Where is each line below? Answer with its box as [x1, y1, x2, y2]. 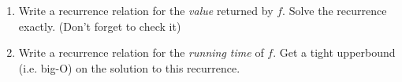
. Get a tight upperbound [273, 44, 396, 61]
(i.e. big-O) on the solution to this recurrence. [18, 59, 240, 76]
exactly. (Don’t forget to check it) [18, 17, 181, 34]
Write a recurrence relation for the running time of [18, 44, 264, 61]
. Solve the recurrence [282, 2, 387, 18]
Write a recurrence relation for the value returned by [18, 2, 274, 18]
